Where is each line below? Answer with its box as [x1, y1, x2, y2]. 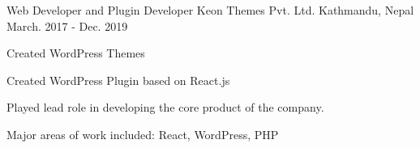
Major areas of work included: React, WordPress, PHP [6, 125, 279, 142]
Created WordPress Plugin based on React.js [6, 71, 230, 88]
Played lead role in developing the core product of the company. [6, 99, 324, 116]
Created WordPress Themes [6, 44, 145, 61]
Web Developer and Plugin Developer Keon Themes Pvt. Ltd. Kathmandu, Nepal [6, 2, 414, 18]
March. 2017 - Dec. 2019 [6, 17, 128, 34]
